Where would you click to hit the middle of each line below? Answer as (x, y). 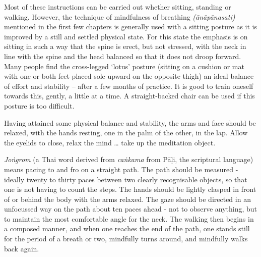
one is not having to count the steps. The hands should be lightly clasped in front (130, 189)
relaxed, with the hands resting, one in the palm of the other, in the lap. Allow (126, 133)
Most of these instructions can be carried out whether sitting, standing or (118, 7)
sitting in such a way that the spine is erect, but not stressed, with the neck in (125, 46)
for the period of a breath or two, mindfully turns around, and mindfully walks (126, 239)
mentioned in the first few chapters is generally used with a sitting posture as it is (131, 27)
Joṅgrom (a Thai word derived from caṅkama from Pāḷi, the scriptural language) (129, 159)
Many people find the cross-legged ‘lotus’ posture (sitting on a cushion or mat (124, 66)
